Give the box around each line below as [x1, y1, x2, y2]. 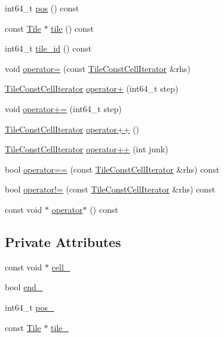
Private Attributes [5, 232, 121, 251]
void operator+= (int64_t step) [5, 102, 122, 115]
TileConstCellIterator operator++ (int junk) [5, 143, 168, 155]
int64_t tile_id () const [5, 42, 92, 55]
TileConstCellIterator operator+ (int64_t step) [5, 82, 179, 95]
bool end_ [5, 281, 43, 293]
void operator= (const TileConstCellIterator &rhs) [5, 62, 191, 74]
